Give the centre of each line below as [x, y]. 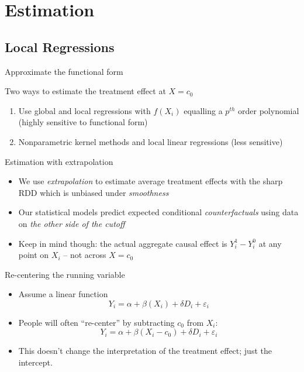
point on [34, 255]
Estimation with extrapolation [59, 161]
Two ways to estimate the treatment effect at [85, 91]
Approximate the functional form [64, 71]
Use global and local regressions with [84, 110]
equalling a [203, 110]
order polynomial [269, 110]
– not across [85, 255]
